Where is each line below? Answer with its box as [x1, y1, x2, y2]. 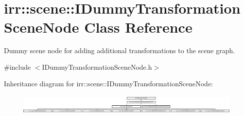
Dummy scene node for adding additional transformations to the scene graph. [4, 45, 235, 56]
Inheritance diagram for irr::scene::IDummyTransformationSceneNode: [4, 78, 213, 88]
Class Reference [84, 17, 192, 37]
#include [4, 61, 31, 72]
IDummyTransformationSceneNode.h [42, 61, 152, 72]
